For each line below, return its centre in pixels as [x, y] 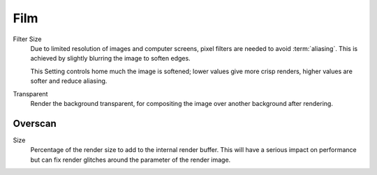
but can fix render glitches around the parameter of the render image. [131, 160]
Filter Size [27, 39]
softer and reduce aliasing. [69, 81]
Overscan [35, 123]
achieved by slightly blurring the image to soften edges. [111, 59]
